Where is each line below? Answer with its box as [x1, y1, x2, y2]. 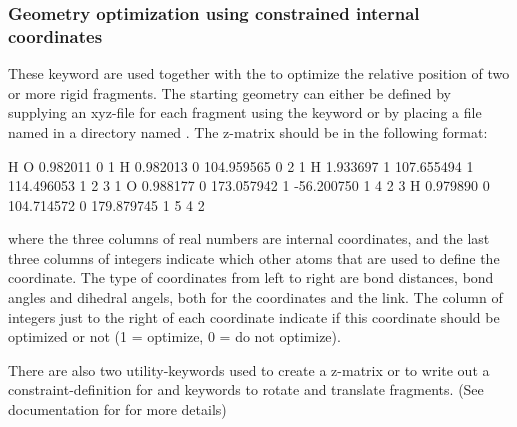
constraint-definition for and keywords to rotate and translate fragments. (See [8, 379, 484, 400]
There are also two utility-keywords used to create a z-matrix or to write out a [8, 359, 490, 380]
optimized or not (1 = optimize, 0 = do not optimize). [8, 326, 341, 347]
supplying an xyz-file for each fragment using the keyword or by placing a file [8, 102, 482, 123]
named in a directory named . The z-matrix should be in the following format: [8, 121, 488, 142]
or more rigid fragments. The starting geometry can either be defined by [8, 82, 451, 103]
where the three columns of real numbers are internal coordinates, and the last [8, 228, 490, 249]
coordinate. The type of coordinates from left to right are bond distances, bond [8, 267, 494, 288]
